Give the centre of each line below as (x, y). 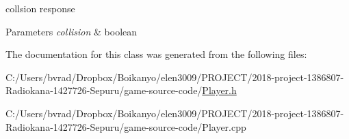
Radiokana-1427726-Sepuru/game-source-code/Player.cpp (126, 126)
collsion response (40, 8)
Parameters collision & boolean (72, 31)
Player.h (219, 90)
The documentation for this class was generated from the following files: (156, 54)
